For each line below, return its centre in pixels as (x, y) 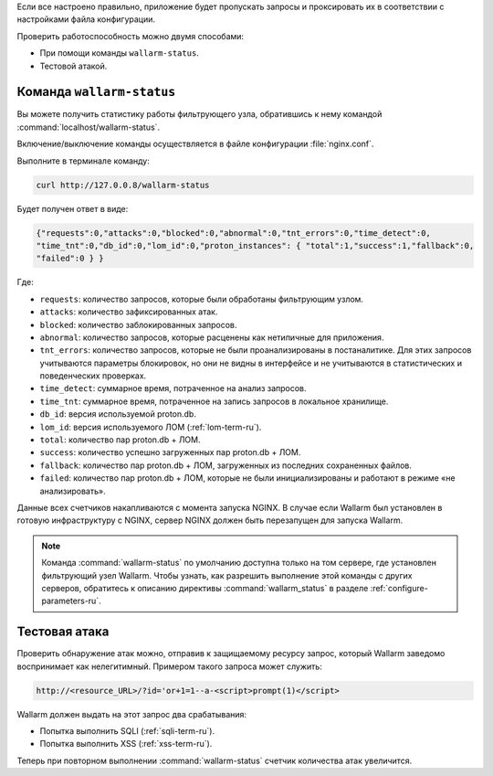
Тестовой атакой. (73, 66)
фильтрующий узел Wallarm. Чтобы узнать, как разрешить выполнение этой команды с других (227, 575)
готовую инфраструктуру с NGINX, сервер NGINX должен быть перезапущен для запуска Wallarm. (210, 520)
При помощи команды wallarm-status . (120, 53)
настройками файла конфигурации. (86, 19)
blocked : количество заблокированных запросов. (138, 324)
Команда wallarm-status (96, 92)
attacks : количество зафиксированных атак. (129, 312)
